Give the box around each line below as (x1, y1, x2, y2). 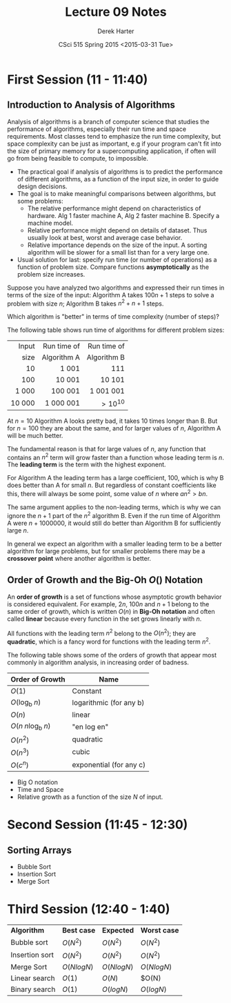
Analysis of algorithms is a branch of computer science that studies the (7, 117, 210, 126)
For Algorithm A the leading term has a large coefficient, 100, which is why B (7, 474, 224, 482)
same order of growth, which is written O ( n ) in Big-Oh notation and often (7, 607, 215, 615)
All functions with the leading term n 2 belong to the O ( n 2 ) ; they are (7, 628, 197, 637)
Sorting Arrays (7, 844, 72, 856)
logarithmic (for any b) (72, 698, 145, 708)
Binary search (10, 984, 56, 994)
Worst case (140, 926, 179, 935)
